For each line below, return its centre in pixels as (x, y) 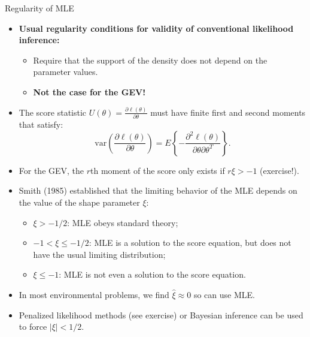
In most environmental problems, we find (94, 294)
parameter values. (66, 72)
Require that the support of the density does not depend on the (150, 60)
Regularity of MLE (39, 8)
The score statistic (53, 112)
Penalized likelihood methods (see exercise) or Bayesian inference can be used (161, 315)
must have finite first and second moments (228, 112)
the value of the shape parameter (79, 202)
